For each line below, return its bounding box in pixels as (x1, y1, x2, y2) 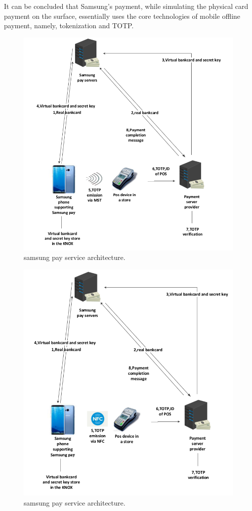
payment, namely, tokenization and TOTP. (4, 20, 134, 31)
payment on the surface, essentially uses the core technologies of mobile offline (4, 10, 241, 21)
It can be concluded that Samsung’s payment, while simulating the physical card (4, 1, 249, 11)
